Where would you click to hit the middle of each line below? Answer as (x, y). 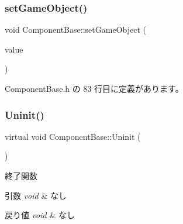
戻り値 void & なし (40, 215)
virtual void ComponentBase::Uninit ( (73, 136)
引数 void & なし (36, 195)
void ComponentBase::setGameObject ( (75, 30)
